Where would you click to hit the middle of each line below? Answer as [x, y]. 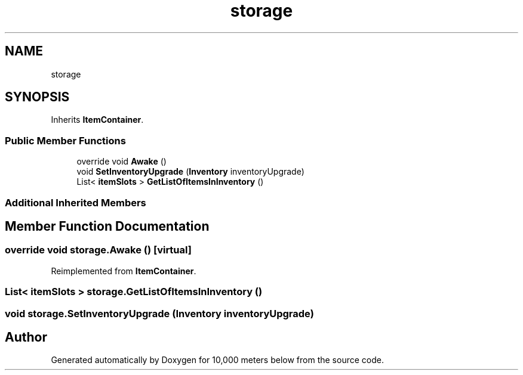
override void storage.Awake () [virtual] [98, 250]
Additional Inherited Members [76, 202]
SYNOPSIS [37, 97]
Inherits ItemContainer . [97, 120]
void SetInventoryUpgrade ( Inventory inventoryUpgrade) [190, 172]
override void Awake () [121, 162]
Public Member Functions [65, 140]
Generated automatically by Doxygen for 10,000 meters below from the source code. [217, 360]
